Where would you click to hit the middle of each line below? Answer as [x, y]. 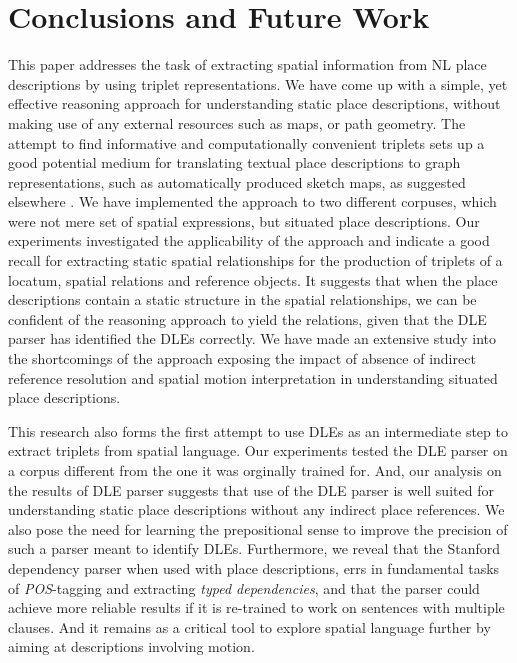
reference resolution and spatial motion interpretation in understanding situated [253, 377]
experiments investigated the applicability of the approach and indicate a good [249, 240]
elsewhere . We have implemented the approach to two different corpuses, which [252, 201]
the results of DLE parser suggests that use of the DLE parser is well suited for [251, 489]
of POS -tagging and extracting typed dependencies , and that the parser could [244, 587]
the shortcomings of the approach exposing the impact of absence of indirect [242, 358]
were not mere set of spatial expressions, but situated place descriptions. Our [244, 220]
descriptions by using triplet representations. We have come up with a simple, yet [258, 83]
